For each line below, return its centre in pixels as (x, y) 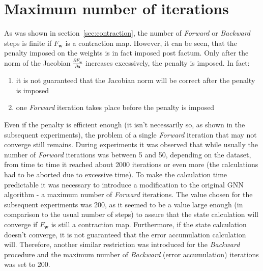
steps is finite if (28, 43)
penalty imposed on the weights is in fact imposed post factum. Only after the (126, 53)
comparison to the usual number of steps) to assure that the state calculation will (131, 214)
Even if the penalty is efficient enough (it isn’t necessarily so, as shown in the (125, 124)
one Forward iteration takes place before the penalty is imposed (115, 107)
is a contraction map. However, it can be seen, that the (151, 43)
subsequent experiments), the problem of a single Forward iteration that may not (130, 134)
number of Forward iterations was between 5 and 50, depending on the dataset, (128, 154)
